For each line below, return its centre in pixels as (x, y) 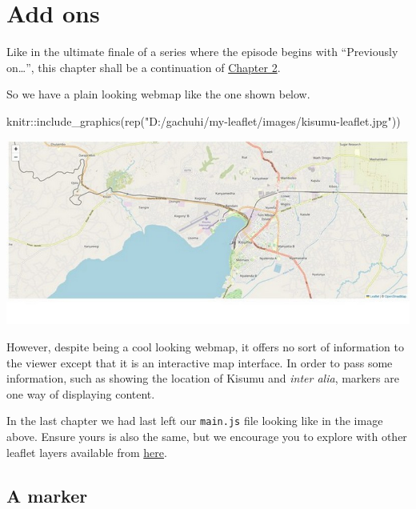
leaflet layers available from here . (87, 452)
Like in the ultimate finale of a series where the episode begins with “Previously (202, 52)
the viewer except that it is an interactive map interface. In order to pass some (200, 362)
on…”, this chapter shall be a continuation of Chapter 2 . (144, 67)
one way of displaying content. (81, 393)
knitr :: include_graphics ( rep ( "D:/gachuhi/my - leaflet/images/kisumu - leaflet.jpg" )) (204, 120)
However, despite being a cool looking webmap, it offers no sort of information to (205, 347)
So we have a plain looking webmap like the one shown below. (158, 94)
